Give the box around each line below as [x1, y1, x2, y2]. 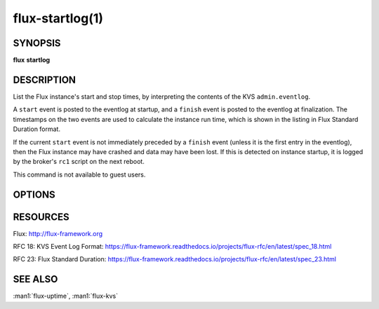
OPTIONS [13, 188, 55, 200]
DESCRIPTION [13, 74, 77, 85]
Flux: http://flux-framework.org [13, 229, 103, 238]
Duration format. [13, 125, 61, 133]
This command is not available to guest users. [13, 170, 146, 179]
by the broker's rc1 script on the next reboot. [13, 158, 145, 166]
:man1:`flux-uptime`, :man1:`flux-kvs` [13, 291, 119, 301]
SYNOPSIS [13, 37, 61, 49]
